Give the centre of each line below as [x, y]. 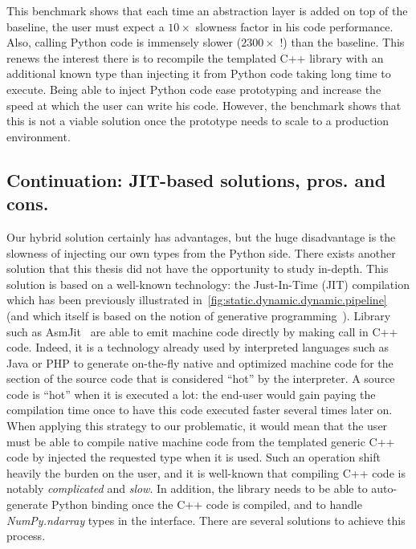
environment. [39, 136]
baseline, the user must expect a [86, 26]
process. [26, 536]
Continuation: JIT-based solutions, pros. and [196, 179]
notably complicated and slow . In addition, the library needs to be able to [187, 488]
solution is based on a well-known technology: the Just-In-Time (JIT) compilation [208, 284]
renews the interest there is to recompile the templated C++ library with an [195, 57]
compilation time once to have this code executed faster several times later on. [200, 410]
